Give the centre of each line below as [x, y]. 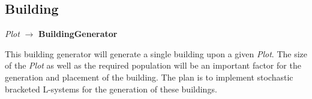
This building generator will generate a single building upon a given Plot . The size [156, 53]
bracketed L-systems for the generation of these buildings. [111, 89]
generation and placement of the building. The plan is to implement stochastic [149, 77]
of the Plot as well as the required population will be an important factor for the [153, 65]
